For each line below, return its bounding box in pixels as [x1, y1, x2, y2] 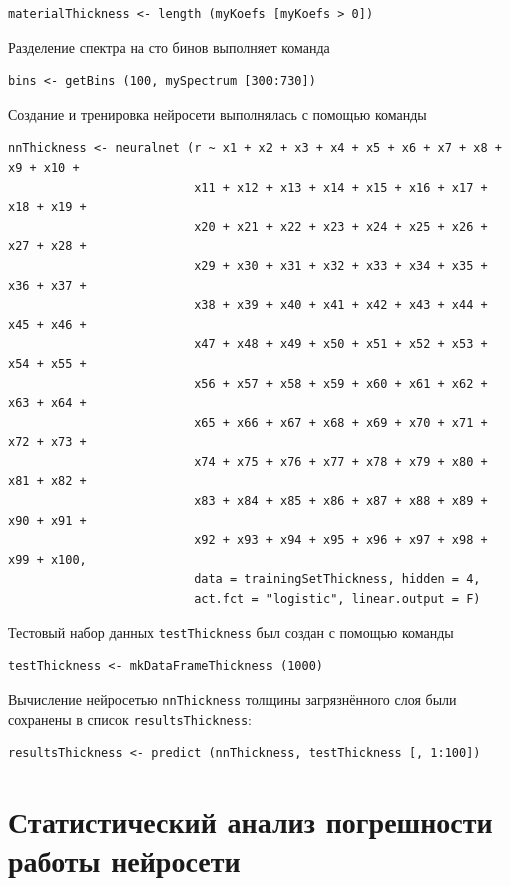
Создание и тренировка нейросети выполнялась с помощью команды [8, 103, 427, 124]
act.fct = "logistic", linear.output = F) [194, 592, 481, 607]
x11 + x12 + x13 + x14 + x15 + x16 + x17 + [194, 180, 488, 195]
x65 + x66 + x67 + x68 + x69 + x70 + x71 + [194, 415, 488, 430]
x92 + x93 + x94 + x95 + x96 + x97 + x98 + [194, 533, 488, 548]
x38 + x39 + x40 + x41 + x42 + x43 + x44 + [194, 298, 488, 313]
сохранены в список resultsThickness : [8, 708, 252, 729]
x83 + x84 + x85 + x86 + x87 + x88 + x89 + [194, 494, 488, 509]
